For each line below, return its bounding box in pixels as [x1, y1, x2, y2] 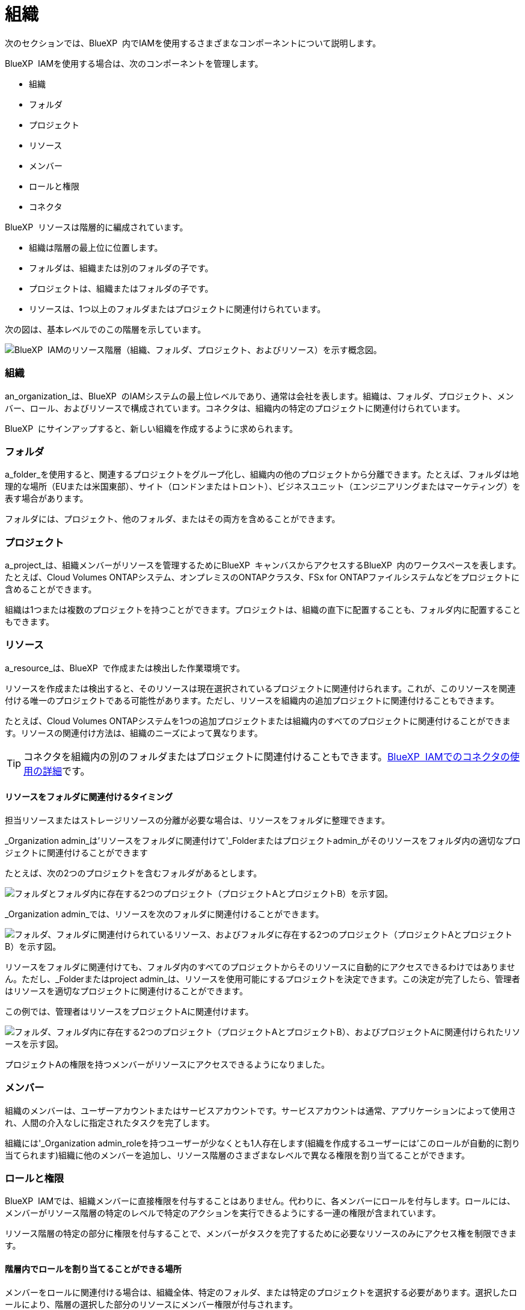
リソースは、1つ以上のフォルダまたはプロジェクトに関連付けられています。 [29, 303, 326, 314]
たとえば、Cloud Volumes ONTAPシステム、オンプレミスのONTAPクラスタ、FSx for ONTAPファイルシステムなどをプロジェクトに [5, 572, 520, 582]
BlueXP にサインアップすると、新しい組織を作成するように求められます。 [5, 423, 298, 434]
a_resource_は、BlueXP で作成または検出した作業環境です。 [5, 662, 245, 673]
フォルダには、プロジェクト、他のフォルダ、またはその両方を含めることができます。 [5, 514, 340, 524]
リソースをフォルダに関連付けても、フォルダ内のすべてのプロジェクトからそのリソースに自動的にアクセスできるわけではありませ [5, 961, 515, 972]
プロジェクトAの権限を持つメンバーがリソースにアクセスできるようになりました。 [5, 1059, 330, 1069]
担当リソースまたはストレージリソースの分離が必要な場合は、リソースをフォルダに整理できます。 [5, 814, 390, 825]
